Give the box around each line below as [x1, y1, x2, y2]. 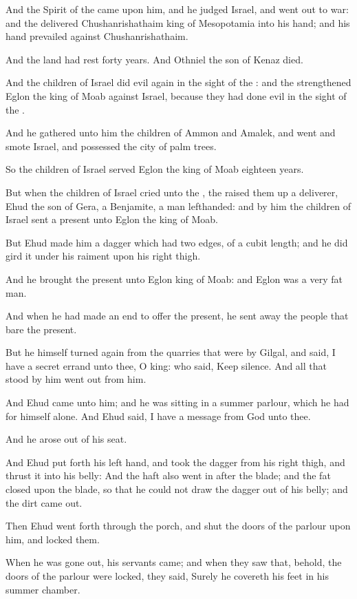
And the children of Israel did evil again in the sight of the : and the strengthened [6, 75, 351, 90]
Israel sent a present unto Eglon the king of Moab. [6, 212, 218, 227]
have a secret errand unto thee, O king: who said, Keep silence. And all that [6, 358, 327, 372]
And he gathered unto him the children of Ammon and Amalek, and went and [6, 125, 336, 140]
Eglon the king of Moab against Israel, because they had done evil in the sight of [6, 88, 347, 103]
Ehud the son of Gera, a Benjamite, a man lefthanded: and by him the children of [6, 198, 351, 213]
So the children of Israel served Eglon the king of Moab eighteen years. [6, 162, 304, 176]
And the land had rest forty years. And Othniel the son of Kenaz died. [6, 52, 303, 66]
